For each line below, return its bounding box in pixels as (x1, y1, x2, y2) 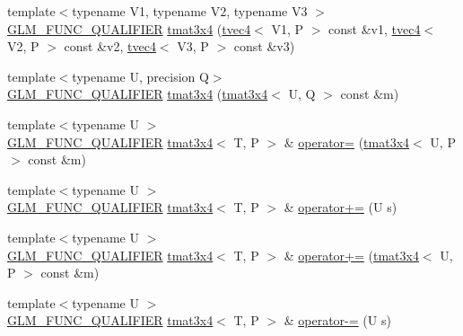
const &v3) (233, 37, 295, 56)
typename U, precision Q (72, 66, 209, 85)
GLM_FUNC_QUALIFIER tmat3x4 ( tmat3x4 (7, 84, 268, 103)
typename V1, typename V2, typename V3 (72, 2, 308, 20)
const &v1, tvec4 (328, 19, 421, 38)
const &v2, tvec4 (64, 37, 156, 56)
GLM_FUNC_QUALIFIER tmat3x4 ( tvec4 (7, 19, 251, 38)
